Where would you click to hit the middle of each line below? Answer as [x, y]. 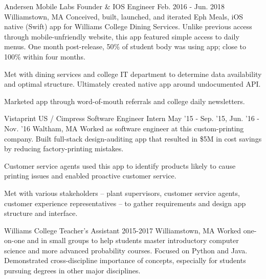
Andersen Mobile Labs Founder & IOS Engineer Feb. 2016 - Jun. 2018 [115, 6]
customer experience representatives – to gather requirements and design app [125, 203]
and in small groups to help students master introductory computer [133, 240]
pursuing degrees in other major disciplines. [72, 271]
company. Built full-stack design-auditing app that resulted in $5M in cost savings [133, 138]
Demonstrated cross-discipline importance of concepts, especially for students [125, 260]
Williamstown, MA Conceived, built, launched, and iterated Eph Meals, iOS [124, 16]
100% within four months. [45, 56]
